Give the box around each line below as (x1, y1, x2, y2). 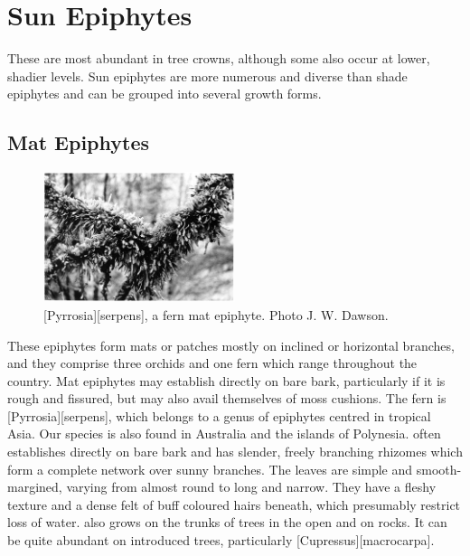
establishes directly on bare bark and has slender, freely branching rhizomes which (7, 442, 463, 461)
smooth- (416, 459, 462, 478)
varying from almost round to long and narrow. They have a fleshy (66, 477, 437, 496)
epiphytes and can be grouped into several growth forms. (7, 84, 322, 103)
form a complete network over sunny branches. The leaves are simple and (7, 459, 413, 478)
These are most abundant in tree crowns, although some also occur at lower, (7, 49, 430, 68)
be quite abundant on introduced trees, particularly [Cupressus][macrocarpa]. (7, 531, 435, 550)
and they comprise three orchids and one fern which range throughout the (7, 353, 418, 372)
